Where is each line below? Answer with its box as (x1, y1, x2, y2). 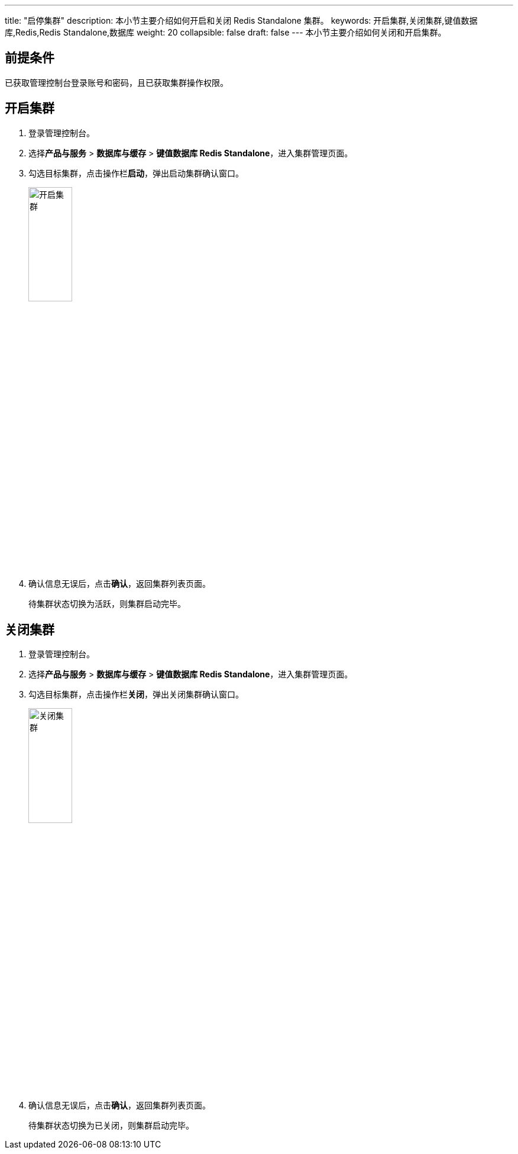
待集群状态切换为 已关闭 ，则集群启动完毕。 (28, 1120, 194, 1130)
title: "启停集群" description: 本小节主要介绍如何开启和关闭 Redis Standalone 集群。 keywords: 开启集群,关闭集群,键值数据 (5, 15, 478, 25)
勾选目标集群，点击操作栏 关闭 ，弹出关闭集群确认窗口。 (28, 689, 244, 700)
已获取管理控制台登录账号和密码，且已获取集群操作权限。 (5, 77, 228, 88)
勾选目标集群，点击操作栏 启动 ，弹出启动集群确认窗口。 (28, 168, 244, 178)
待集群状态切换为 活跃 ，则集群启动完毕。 (28, 599, 186, 609)
